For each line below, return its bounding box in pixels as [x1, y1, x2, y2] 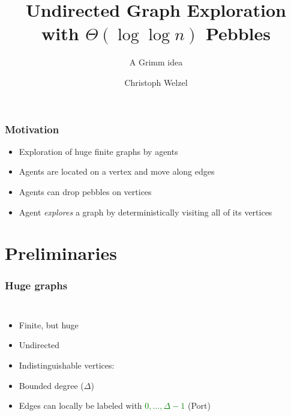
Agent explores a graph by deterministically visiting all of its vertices [19, 205, 272, 218]
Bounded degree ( [19, 379, 84, 391]
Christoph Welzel [124, 76, 188, 88]
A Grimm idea [129, 56, 183, 68]
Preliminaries [5, 241, 117, 265]
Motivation [5, 121, 59, 136]
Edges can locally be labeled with [19, 399, 142, 412]
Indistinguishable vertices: [19, 358, 115, 371]
